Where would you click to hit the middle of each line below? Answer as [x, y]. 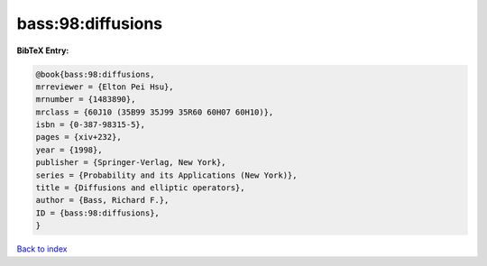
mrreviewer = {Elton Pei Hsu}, [105, 87]
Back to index [42, 249]
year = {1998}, [69, 150]
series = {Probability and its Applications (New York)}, [166, 175]
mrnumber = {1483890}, [86, 100]
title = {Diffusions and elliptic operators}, [140, 188]
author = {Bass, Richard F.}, [102, 200]
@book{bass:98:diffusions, [95, 74]
